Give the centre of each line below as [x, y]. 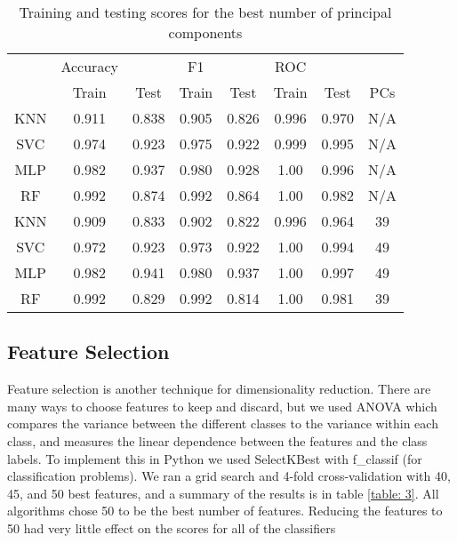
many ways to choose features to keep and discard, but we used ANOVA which [222, 406]
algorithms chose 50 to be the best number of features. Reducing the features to [225, 511]
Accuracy [89, 66]
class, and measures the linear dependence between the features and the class [217, 440]
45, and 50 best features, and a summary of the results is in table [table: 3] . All [223, 493]
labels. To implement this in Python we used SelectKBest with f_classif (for [215, 458]
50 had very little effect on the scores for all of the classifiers [172, 527]
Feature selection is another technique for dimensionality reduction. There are [219, 389]
